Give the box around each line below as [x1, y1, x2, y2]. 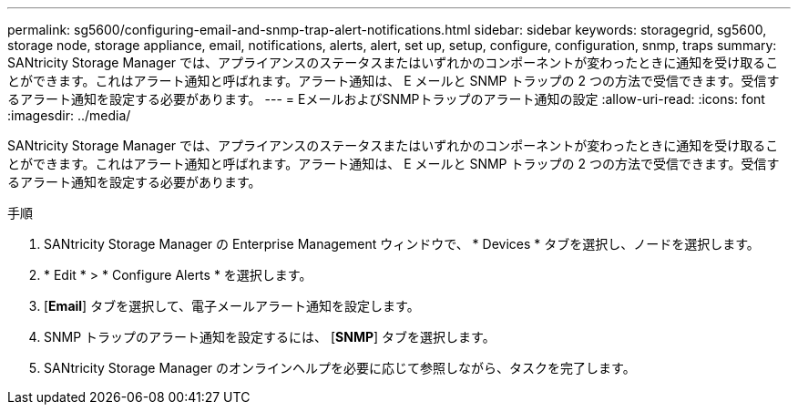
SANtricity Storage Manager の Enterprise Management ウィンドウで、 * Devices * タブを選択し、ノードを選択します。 [44, 236, 760, 252]
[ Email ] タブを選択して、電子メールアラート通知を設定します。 [44, 298, 420, 314]
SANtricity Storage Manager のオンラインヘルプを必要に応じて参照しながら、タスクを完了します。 [44, 360, 636, 376]
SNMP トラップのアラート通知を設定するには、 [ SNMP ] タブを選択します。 [44, 329, 496, 345]
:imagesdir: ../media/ [7, 108, 131, 123]
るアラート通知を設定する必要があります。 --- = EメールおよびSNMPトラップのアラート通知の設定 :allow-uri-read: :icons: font [7, 91, 765, 107]
